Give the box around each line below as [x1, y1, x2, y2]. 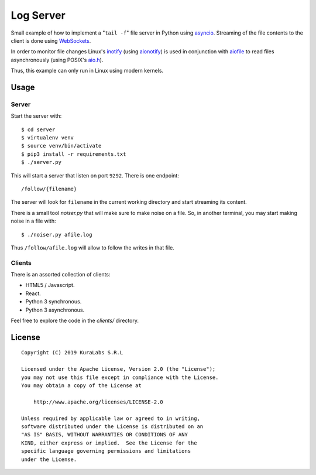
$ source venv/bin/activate [21, 142, 102, 149]
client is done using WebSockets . [11, 37, 91, 44]
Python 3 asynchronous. [25, 306, 85, 313]
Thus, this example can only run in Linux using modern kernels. [11, 67, 164, 74]
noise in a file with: [11, 217, 56, 225]
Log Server [11, 9, 66, 22]
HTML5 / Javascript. [25, 282, 75, 289]
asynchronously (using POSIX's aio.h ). [11, 56, 104, 63]
